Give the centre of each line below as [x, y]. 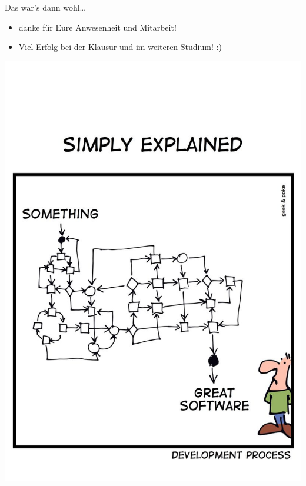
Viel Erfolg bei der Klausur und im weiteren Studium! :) [120, 47]
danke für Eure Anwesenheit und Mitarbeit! [97, 27]
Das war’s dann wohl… [45, 7]
